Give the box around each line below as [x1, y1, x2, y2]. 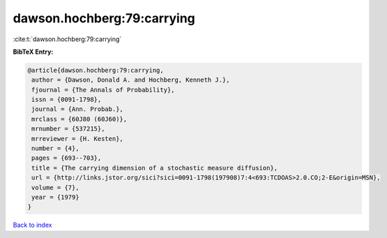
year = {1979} [31, 193, 79, 201]
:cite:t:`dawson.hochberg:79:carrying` [13, 35, 122, 43]
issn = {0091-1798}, [31, 96, 102, 104]
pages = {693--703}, [31, 154, 102, 162]
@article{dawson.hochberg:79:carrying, [27, 66, 164, 74]
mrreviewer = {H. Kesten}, [31, 135, 123, 142]
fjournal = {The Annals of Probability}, [31, 86, 175, 94]
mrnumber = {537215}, [31, 125, 105, 133]
